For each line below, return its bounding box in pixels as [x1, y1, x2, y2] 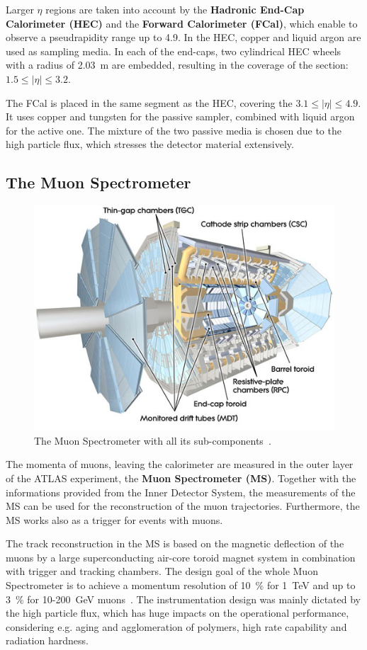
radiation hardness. [6, 633, 89, 648]
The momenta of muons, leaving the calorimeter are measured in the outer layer [6, 457, 354, 472]
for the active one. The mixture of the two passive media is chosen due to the [6, 122, 341, 137]
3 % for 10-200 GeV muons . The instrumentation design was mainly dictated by [6, 591, 361, 606]
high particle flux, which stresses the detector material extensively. [6, 137, 294, 152]
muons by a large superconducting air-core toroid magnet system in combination [6, 549, 356, 564]
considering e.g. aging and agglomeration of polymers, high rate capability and [6, 619, 347, 634]
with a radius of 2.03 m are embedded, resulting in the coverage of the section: [6, 57, 349, 72]
